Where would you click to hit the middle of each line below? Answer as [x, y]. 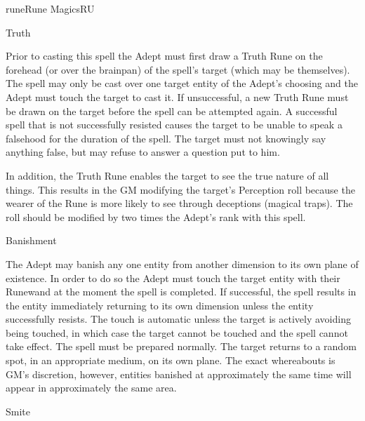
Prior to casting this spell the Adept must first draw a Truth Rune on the [164, 56]
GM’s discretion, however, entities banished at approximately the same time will [179, 374]
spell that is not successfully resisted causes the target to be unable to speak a [174, 125]
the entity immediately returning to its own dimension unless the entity [160, 305]
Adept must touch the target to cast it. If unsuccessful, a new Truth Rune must [177, 96]
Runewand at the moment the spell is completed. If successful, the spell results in [181, 292]
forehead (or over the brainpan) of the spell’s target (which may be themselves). [178, 69]
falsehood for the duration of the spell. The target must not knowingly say [166, 138]
